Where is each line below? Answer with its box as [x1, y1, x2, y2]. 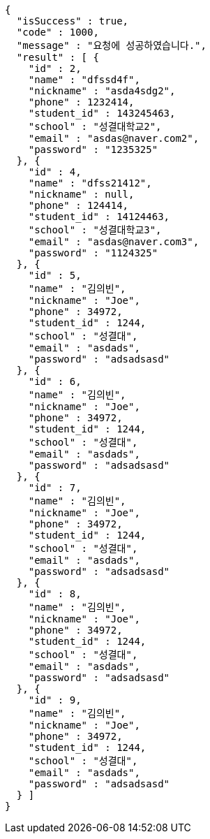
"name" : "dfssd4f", [28, 74, 140, 85]
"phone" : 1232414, [28, 96, 135, 108]
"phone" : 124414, [28, 200, 129, 211]
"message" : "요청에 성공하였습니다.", [16, 40, 207, 51]
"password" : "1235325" [28, 144, 158, 155]
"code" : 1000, [16, 27, 99, 38]
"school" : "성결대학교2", [28, 121, 162, 132]
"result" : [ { [16, 52, 99, 63]
